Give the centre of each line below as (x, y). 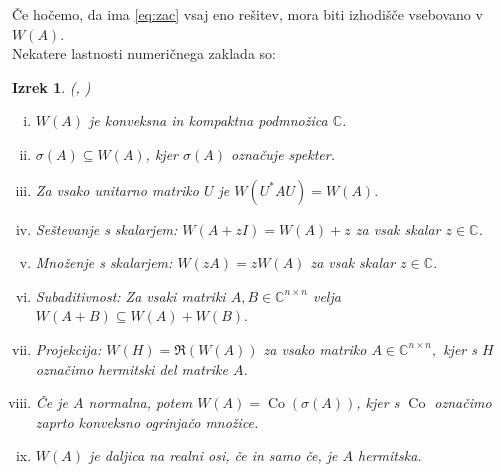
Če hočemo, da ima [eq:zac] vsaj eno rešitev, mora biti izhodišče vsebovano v (247, 14)
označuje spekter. (283, 153)
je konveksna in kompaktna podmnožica (208, 120)
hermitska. (390, 455)
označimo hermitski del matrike (131, 368)
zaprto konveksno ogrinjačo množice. (147, 421)
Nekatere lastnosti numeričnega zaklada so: (144, 53)
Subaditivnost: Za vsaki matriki (130, 295)
